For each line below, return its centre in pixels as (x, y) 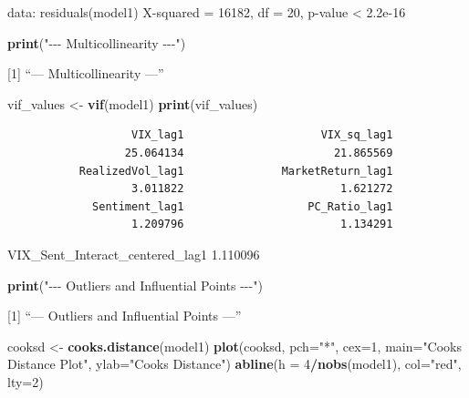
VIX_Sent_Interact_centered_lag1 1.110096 (134, 254)
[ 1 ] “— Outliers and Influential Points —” (125, 316)
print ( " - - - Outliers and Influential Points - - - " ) (135, 285)
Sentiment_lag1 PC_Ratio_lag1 (243, 206)
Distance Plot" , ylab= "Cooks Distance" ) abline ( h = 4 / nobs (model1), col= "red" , (234, 364)
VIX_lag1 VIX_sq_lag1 (262, 135)
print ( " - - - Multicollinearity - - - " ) (97, 42)
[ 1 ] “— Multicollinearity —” (86, 73)
